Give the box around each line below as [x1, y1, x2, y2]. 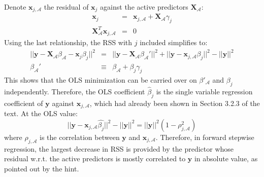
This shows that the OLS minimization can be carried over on [4, 75, 197, 85]
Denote [4, 2, 26, 12]
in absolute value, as [194, 153, 258, 164]
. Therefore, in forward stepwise [155, 131, 254, 142]
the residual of [44, 2, 89, 12]
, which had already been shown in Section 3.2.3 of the [89, 97, 260, 108]
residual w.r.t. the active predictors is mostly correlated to [4, 153, 186, 164]
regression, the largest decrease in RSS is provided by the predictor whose [4, 143, 234, 154]
